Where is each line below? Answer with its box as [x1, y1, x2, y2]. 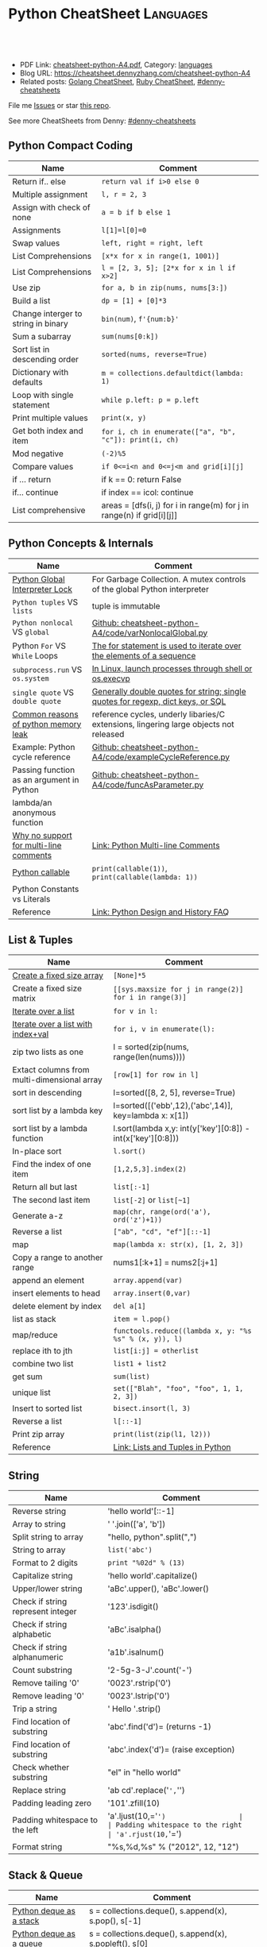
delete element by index [12, 1300, 102, 1312]
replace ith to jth [12, 1346, 73, 1357]
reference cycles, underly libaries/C [91, 709, 225, 720]
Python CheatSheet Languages [8, 5, 208, 23]
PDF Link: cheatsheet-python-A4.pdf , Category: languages [19, 60, 213, 69]
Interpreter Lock [12, 583, 73, 594]
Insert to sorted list [12, 1403, 83, 1414]
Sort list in [12, 343, 50, 354]
